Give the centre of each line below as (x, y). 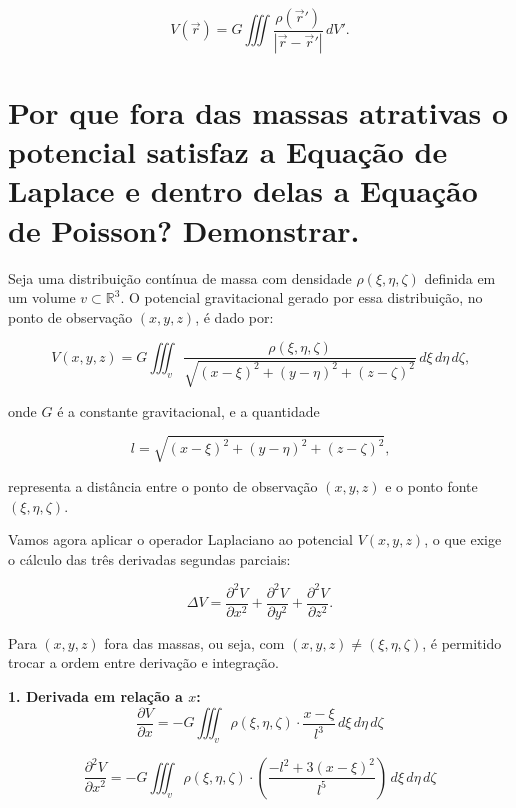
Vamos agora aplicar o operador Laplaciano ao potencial (181, 539)
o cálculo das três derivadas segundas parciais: (149, 558)
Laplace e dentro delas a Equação (243, 190)
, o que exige (463, 539)
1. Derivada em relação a (95, 696)
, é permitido (462, 642)
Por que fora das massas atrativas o (258, 112)
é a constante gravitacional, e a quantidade (188, 410)
